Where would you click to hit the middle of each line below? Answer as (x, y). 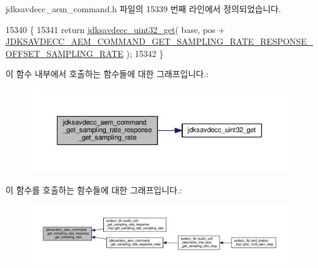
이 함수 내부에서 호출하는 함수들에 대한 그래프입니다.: (107, 74)
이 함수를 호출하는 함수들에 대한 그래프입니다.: (94, 189)
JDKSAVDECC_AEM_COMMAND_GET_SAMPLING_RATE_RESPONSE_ (159, 41)
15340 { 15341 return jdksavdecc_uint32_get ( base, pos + (115, 29)
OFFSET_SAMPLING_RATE (65, 53)
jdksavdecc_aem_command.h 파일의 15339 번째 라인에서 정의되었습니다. (143, 9)
